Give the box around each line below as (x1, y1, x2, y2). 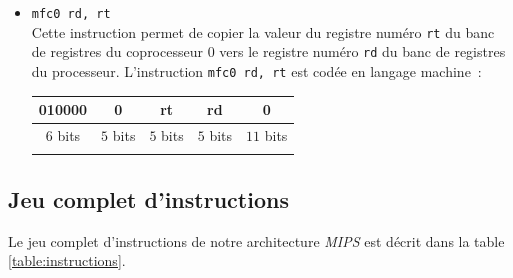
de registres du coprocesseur (31, 41, 203, 62)
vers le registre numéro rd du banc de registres (219, 41, 506, 62)
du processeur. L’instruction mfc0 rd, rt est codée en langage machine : (31, 60, 482, 81)
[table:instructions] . (8, 250, 126, 271)
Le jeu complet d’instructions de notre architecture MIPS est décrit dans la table (8, 230, 505, 251)
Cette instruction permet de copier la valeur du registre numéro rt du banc (31, 21, 495, 42)
